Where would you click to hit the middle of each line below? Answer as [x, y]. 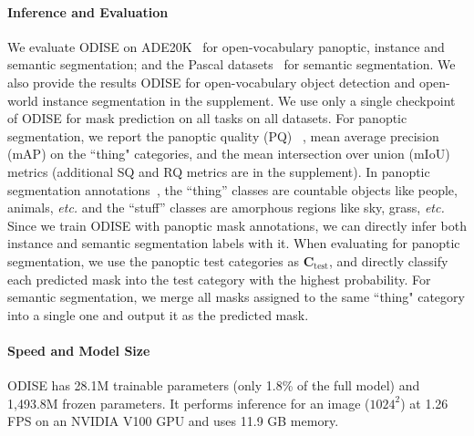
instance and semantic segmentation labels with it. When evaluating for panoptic [234, 243]
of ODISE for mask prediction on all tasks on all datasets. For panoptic [207, 118]
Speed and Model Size [79, 350]
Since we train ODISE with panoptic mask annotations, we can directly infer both [237, 225]
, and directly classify [388, 260]
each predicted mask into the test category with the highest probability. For [219, 279]
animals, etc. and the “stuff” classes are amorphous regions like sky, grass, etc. [226, 208]
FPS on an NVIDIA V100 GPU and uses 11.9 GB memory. [173, 421]
